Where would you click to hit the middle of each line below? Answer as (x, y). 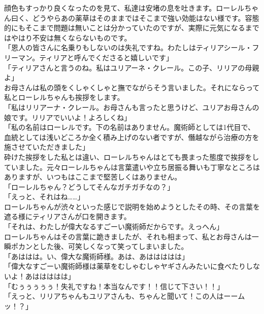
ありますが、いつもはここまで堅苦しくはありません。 (93, 177)
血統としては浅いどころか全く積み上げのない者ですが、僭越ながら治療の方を (132, 137)
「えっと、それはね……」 (44, 197)
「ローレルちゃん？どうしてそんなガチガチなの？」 (89, 186)
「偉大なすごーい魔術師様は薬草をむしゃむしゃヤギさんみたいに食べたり (125, 266)
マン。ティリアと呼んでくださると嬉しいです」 (95, 57)
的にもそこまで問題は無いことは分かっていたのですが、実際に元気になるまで (132, 28)
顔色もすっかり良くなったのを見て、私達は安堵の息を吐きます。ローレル (124, 8)
